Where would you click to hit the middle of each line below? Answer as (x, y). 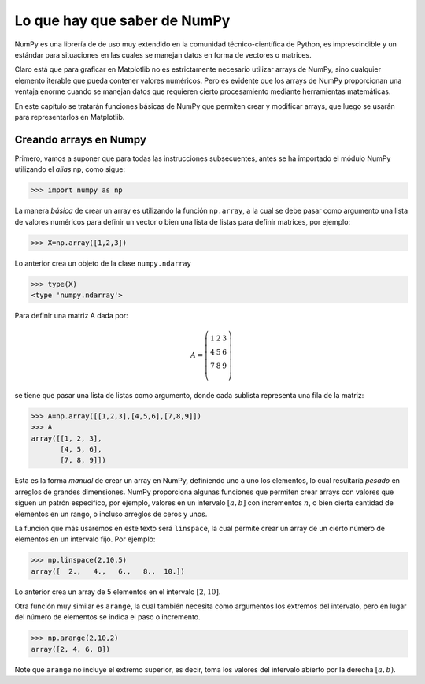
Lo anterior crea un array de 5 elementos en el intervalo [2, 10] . (118, 592)
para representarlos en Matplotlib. (70, 117)
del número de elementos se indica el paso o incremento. (107, 617)
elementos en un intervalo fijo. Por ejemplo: (85, 539)
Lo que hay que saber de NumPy (122, 20)
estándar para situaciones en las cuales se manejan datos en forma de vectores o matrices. (163, 54)
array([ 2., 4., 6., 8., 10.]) (108, 571)
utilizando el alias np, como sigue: (70, 169)
